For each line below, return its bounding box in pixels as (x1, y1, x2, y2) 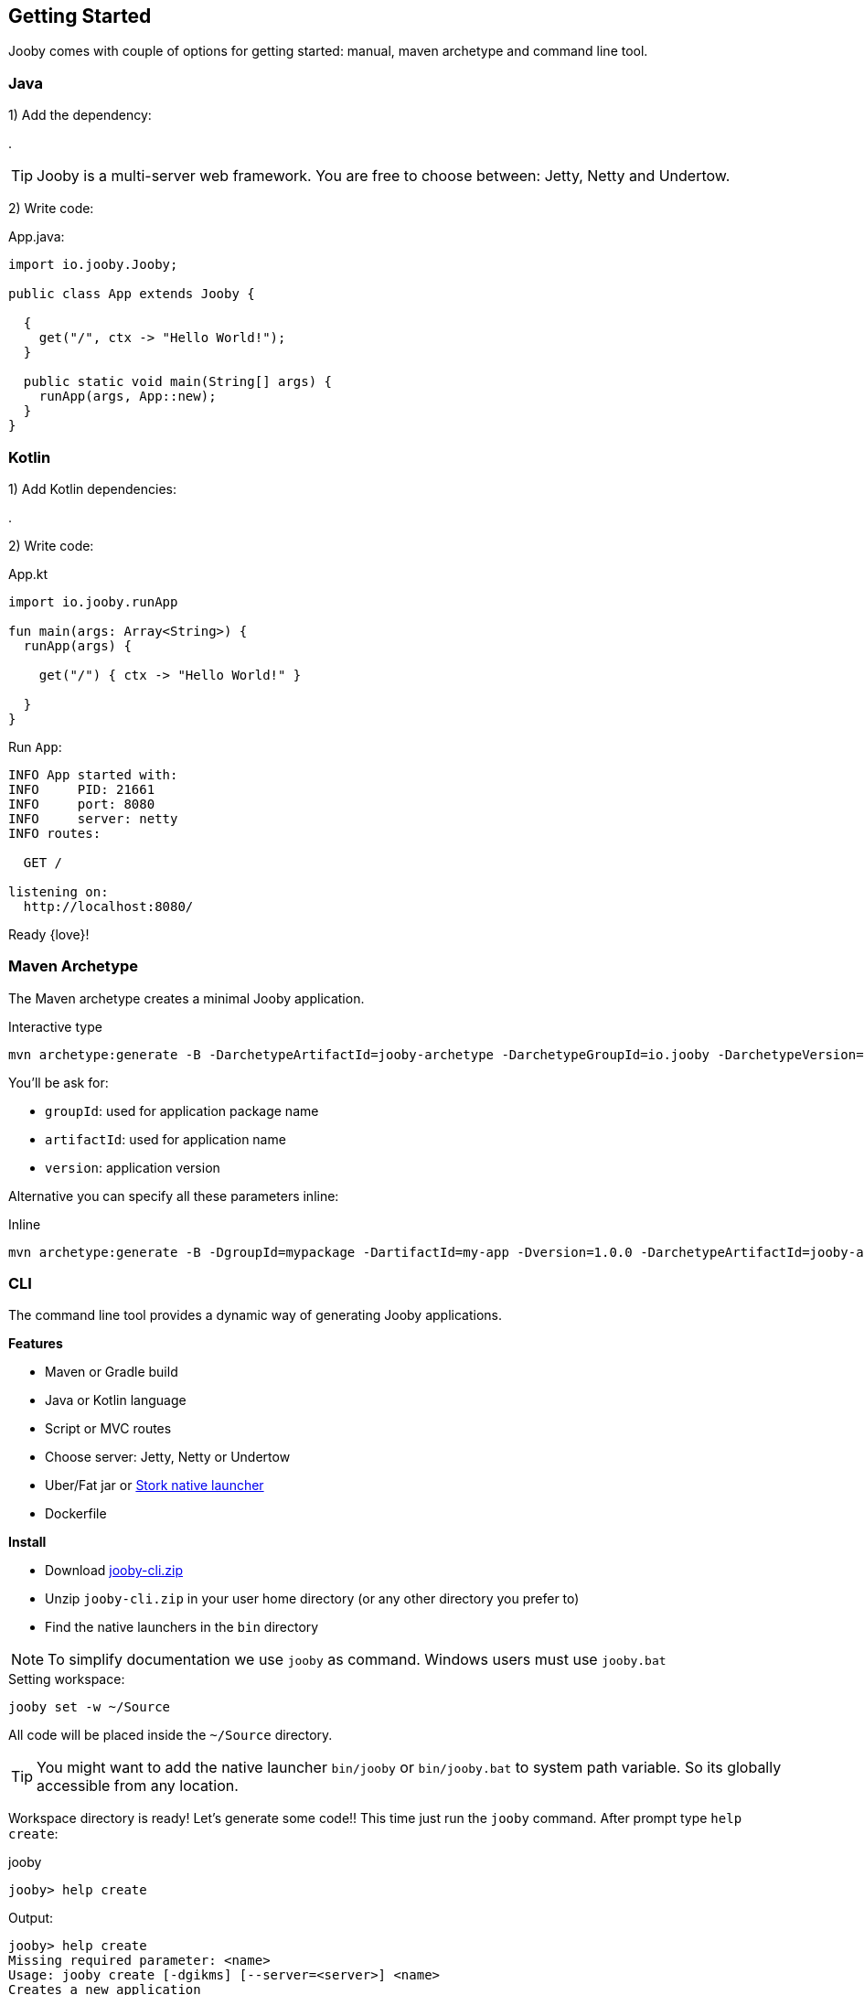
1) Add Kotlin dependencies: (8, 480, 177, 497)
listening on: (8, 884, 109, 899)
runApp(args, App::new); (38, 389, 217, 404)
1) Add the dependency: (8, 107, 152, 123)
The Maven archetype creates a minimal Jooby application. (8, 990, 365, 1006)
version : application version (45, 1159, 220, 1175)
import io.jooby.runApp (8, 594, 178, 609)
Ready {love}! (8, 926, 90, 942)
